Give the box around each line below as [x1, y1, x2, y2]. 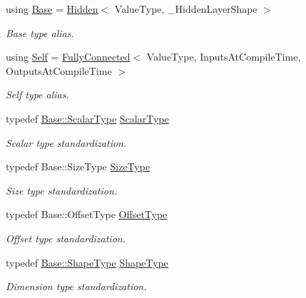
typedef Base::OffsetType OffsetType [6, 207, 168, 222]
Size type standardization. [6, 183, 118, 197]
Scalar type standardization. [6, 135, 127, 150]
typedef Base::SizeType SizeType [6, 159, 151, 174]
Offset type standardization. [6, 230, 126, 245]
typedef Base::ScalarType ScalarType [6, 111, 169, 125]
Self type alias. [6, 87, 69, 102]
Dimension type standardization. [6, 279, 147, 294]
